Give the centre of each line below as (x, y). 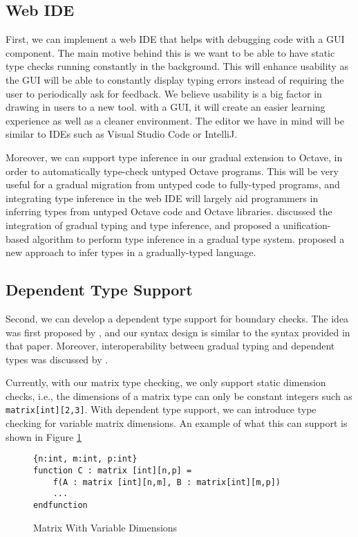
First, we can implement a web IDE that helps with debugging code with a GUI (175, 39)
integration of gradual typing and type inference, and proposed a (143, 225)
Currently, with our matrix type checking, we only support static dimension (166, 382)
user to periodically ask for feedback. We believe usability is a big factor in (164, 93)
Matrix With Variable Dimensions (105, 527)
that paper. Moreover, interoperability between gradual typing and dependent (170, 346)
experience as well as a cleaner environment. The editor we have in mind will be (175, 120)
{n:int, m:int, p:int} (85, 459)
